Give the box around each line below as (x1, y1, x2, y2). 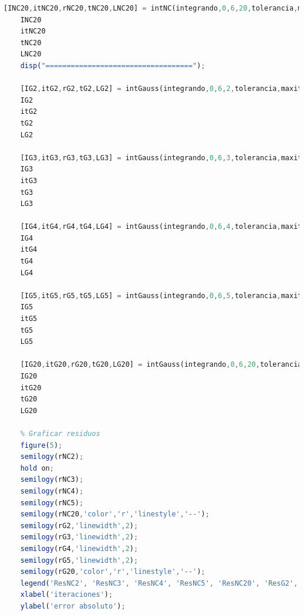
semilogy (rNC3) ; (20, 475, 84, 484)
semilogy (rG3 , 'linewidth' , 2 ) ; (20, 533, 139, 542)
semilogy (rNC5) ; (20, 498, 84, 507)
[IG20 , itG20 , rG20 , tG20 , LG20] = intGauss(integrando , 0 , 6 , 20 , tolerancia (20, 360, 302, 369)
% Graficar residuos (20, 429, 100, 438)
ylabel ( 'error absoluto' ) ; (20, 602, 126, 610)
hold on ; (20, 464, 54, 472)
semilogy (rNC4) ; (20, 486, 84, 495)
